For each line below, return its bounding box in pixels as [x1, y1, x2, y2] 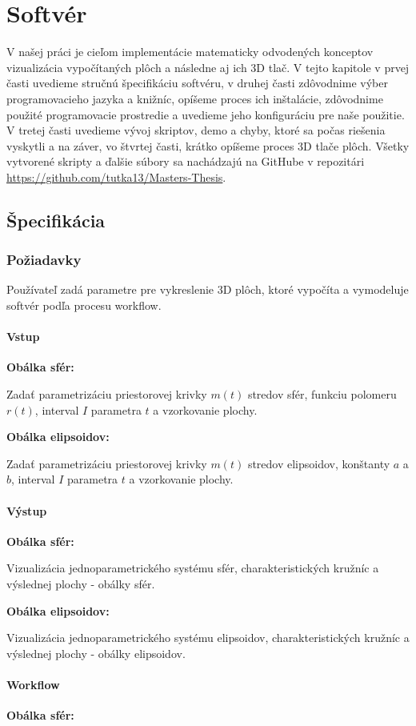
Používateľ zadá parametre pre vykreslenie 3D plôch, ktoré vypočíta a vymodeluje [6, 281, 409, 298]
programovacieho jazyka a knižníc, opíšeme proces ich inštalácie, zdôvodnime [6, 90, 383, 106]
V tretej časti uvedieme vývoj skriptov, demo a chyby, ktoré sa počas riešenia [6, 122, 386, 138]
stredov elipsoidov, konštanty [247, 455, 390, 471]
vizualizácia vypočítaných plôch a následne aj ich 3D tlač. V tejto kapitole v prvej [6, 58, 410, 75]
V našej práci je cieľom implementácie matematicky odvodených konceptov [6, 43, 374, 60]
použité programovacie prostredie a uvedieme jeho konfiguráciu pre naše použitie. [6, 106, 405, 122]
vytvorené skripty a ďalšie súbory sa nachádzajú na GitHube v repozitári [6, 153, 365, 170]
